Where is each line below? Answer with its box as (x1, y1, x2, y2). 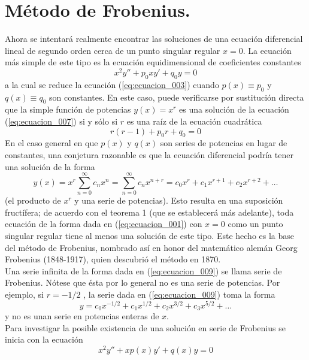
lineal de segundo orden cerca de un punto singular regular (5, 44, 220, 56)
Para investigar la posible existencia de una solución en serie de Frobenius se (5, 321, 286, 334)
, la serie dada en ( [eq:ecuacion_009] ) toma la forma (83, 288, 275, 301)
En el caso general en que (5, 137, 98, 149)
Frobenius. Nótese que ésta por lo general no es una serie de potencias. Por (5, 276, 280, 289)
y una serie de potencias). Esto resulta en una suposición (74, 194, 283, 207)
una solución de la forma (5, 160, 95, 173)
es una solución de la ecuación (179, 103, 289, 116)
